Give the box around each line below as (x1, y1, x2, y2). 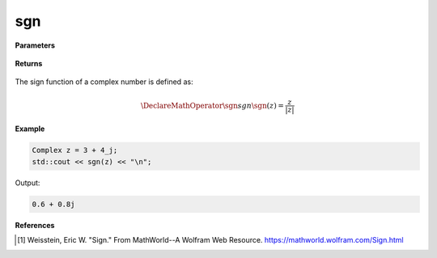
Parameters (15, 40, 56, 50)
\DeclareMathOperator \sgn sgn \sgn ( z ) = (140, 101, 285, 110)
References (15, 220, 55, 230)
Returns (15, 58, 43, 68)
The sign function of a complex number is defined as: (15, 77, 193, 87)
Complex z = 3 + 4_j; (32, 146, 118, 155)
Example (15, 124, 45, 133)
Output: (15, 178, 40, 188)
